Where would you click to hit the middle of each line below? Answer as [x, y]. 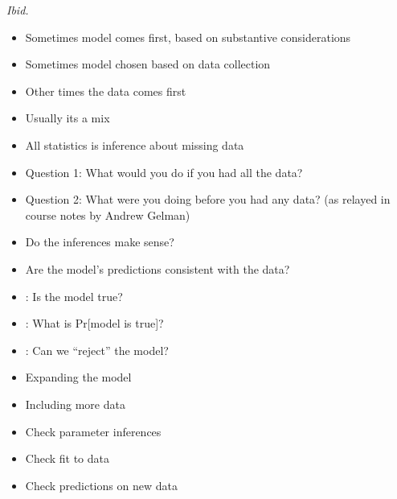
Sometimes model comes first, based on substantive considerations [188, 37]
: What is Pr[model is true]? [94, 323]
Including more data [75, 404]
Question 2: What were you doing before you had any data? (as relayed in [208, 199]
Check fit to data [68, 458]
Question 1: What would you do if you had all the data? [164, 172]
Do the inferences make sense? [100, 242]
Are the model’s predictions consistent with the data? [158, 268]
